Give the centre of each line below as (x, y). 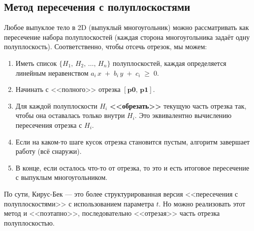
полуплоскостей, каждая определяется (170, 63)
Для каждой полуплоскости (56, 105)
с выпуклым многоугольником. (62, 177)
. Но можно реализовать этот (202, 203)
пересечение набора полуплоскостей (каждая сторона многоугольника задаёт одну (127, 37)
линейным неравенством (52, 72)
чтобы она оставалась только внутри (70, 115)
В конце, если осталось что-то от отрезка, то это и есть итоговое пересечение (132, 167)
